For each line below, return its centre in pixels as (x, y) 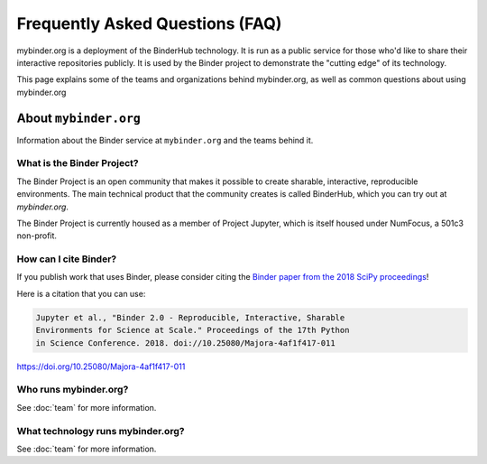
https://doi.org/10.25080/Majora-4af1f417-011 (101, 367)
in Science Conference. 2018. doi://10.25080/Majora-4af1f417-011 (185, 343)
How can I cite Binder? (67, 259)
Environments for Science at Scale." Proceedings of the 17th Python (193, 330)
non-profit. (37, 236)
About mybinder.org (79, 118)
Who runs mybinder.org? (73, 390)
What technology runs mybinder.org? (101, 431)
